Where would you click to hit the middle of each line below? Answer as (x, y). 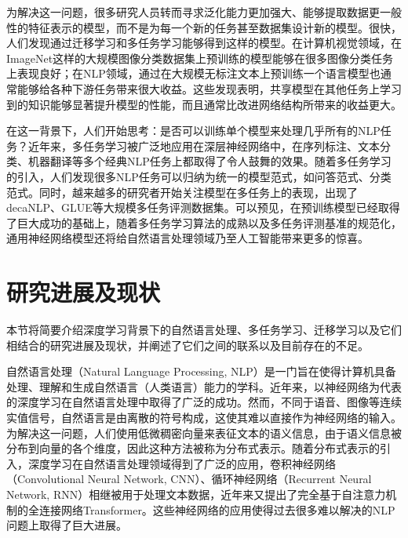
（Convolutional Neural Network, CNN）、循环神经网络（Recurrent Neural (189, 479)
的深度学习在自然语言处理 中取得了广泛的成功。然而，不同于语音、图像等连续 (204, 402)
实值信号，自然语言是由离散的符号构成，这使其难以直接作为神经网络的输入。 (204, 417)
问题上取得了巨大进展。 (67, 525)
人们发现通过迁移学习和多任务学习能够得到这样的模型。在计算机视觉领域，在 (204, 43)
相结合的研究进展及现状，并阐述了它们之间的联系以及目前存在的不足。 (188, 345)
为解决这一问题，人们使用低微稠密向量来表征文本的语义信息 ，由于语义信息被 (204, 433)
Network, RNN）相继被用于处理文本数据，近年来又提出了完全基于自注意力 (196, 494)
